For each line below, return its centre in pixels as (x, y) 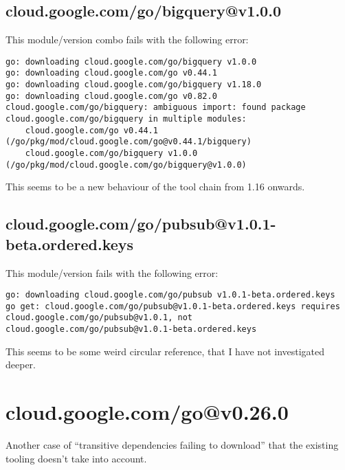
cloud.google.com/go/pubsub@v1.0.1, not (99, 318)
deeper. (21, 365)
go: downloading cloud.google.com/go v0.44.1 (111, 73)
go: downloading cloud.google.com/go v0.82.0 (111, 96)
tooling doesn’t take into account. (76, 458)
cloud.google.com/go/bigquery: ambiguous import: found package (156, 108)
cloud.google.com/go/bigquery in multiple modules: (126, 119)
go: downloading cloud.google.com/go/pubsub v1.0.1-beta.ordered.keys (170, 295)
